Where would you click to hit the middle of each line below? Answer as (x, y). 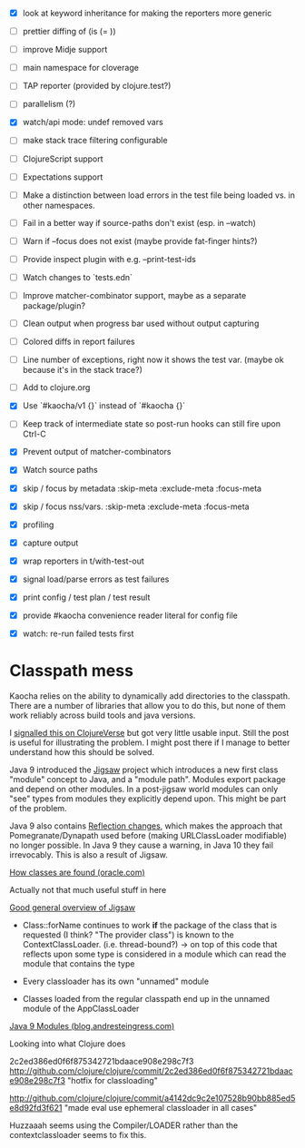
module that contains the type (79, 964)
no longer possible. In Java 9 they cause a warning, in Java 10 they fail (142, 845)
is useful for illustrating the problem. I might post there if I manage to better (150, 742)
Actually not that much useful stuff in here (88, 890)
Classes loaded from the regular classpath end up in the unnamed (146, 999)
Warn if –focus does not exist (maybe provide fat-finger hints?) (140, 240)
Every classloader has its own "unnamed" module (116, 981)
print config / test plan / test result (86, 597)
